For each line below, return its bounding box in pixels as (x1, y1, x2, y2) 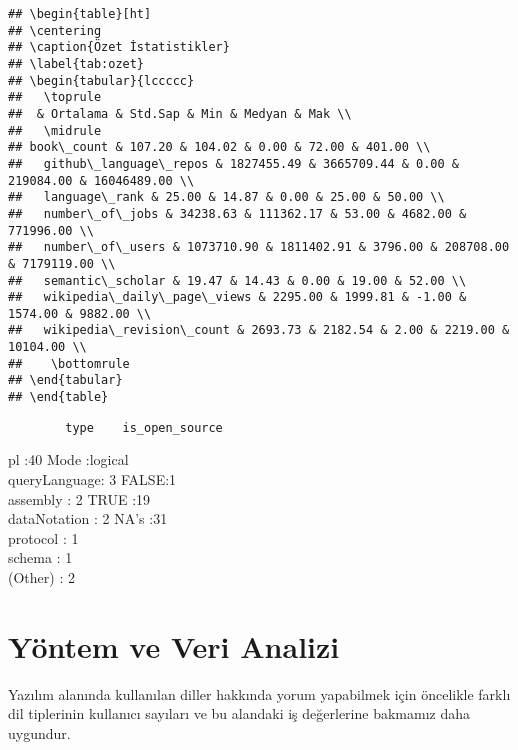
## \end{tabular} (8, 373, 123, 388)
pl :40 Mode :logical (8, 449, 129, 470)
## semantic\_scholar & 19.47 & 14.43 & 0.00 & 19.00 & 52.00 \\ (8, 273, 467, 288)
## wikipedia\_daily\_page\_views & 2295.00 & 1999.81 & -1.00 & (8, 290, 467, 305)
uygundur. (8, 722, 71, 743)
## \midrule (8, 123, 102, 138)
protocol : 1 (8, 527, 79, 548)
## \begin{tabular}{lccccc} (8, 73, 195, 88)
